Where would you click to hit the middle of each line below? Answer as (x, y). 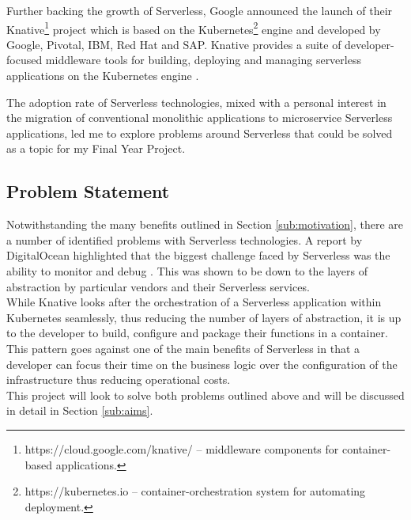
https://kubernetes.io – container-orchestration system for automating (195, 491)
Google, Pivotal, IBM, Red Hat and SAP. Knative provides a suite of (174, 44)
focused (25, 60)
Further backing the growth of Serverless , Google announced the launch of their (200, 10)
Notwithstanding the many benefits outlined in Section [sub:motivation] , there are (205, 224)
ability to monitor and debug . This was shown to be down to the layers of (187, 270)
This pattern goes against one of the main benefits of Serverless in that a (183, 348)
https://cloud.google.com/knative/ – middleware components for (182, 448)
